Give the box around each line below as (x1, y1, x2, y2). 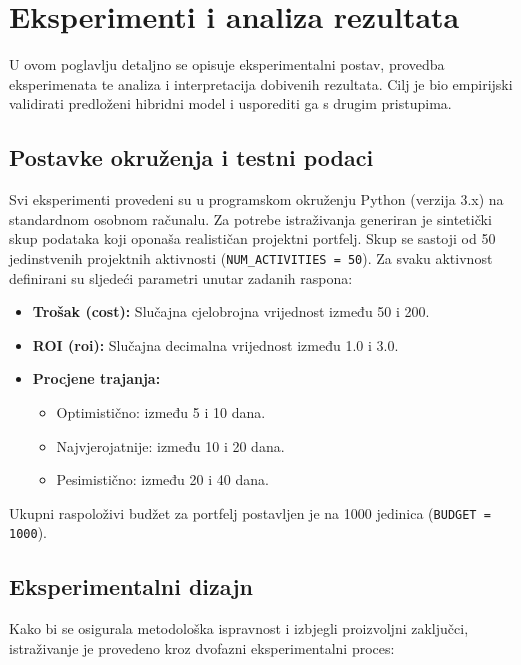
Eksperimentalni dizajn (9, 571, 253, 602)
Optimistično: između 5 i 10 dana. (56, 401, 266, 422)
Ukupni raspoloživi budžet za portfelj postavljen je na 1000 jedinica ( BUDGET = (9, 502, 491, 523)
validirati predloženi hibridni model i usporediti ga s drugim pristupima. (9, 93, 452, 114)
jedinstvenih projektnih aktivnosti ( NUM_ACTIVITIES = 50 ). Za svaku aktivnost (9, 247, 493, 268)
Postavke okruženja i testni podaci (9, 142, 374, 173)
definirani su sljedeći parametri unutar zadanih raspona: (9, 267, 353, 288)
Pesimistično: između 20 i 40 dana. (56, 469, 269, 490)
